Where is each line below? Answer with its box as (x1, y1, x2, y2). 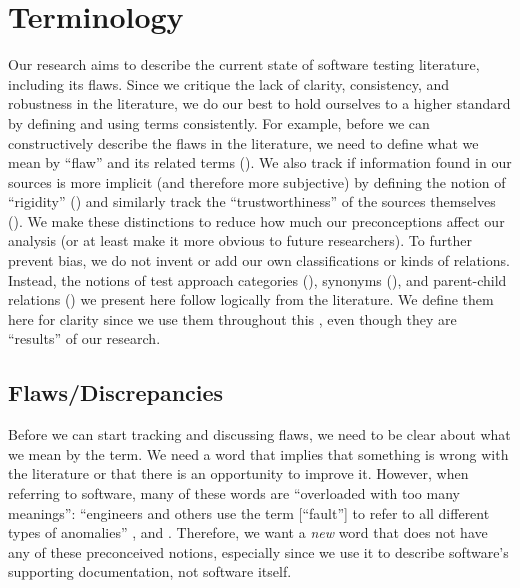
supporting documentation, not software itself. (8, 561, 292, 582)
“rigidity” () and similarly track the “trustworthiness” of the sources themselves (8, 191, 496, 212)
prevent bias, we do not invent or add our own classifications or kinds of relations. (8, 250, 510, 271)
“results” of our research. (8, 328, 161, 349)
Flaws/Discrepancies (8, 377, 224, 408)
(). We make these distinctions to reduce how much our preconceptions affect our (8, 210, 505, 231)
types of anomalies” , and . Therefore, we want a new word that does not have (8, 522, 488, 543)
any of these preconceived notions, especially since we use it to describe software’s (8, 541, 509, 562)
